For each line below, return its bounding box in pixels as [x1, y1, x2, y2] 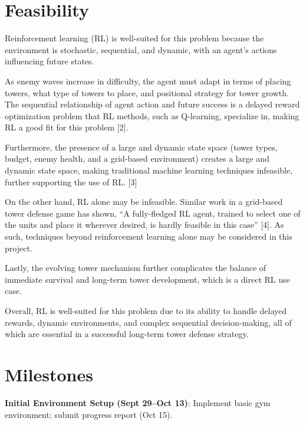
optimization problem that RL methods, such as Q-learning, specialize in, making [5, 109, 300, 122]
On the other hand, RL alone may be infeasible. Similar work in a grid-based [5, 195, 283, 208]
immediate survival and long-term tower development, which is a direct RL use [5, 273, 290, 285]
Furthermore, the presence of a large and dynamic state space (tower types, [5, 140, 278, 153]
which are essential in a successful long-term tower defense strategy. [5, 328, 249, 340]
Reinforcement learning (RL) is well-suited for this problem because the [5, 32, 264, 44]
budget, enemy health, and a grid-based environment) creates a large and [5, 152, 269, 165]
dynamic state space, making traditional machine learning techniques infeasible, [5, 164, 293, 176]
